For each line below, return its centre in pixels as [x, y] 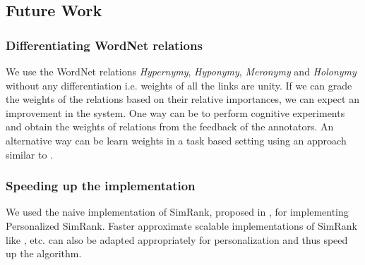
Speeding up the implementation [101, 186]
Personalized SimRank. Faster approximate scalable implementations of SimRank [181, 225]
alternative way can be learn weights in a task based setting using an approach [176, 140]
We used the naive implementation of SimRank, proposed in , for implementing [177, 212]
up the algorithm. [44, 253]
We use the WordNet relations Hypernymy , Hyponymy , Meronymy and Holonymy [181, 71]
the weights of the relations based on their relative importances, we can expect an [182, 99]
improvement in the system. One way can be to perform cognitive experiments [175, 112]
